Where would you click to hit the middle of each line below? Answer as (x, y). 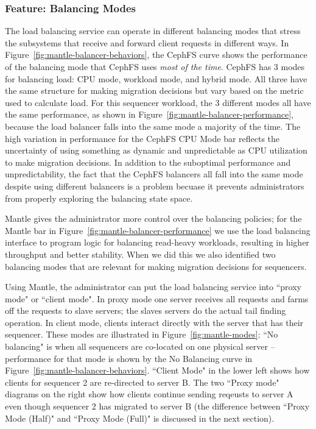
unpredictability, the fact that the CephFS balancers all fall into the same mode (154, 174)
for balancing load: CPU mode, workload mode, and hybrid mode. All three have (156, 78)
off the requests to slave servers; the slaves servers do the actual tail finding (146, 310)
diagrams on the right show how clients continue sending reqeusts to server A (149, 394)
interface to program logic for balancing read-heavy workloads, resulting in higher (157, 242)
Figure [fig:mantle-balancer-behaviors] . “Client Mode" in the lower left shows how (157, 370)
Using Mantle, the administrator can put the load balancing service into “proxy (153, 287)
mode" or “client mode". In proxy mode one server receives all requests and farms (157, 298)
